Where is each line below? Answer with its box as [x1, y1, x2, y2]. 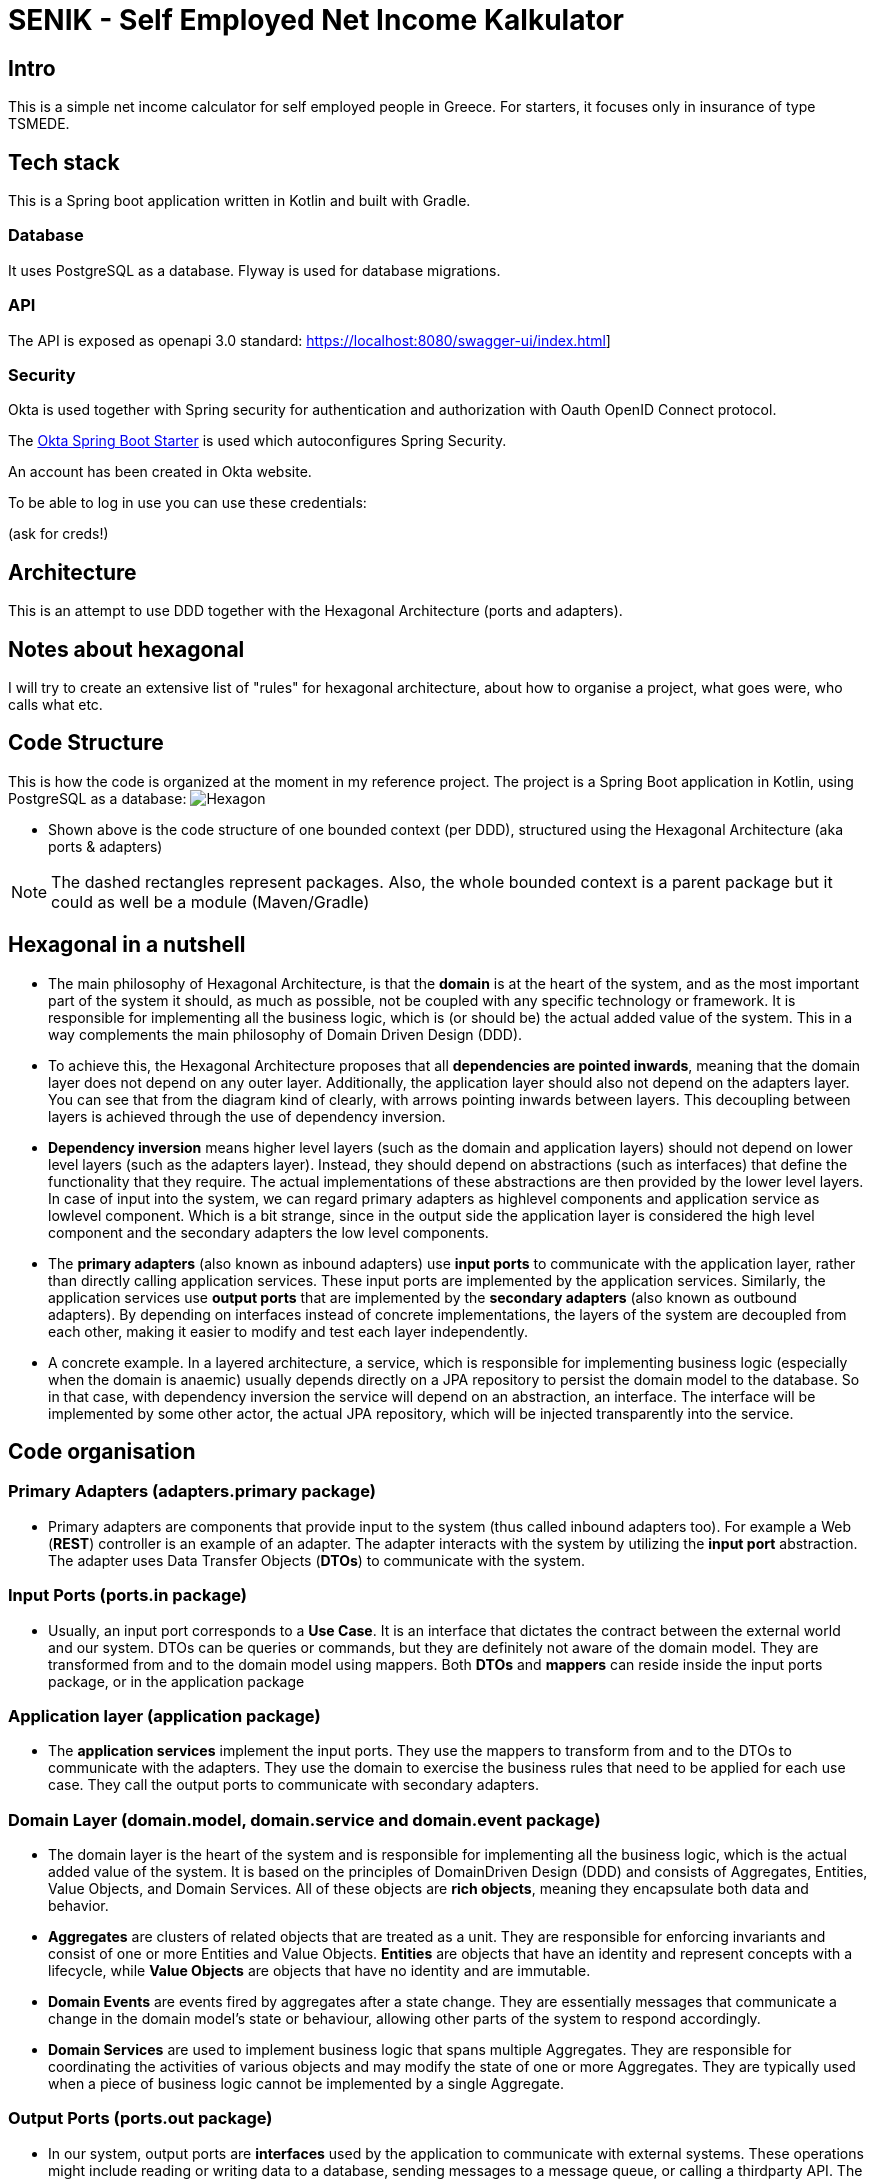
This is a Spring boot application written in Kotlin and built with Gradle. [8, 192, 471, 210]
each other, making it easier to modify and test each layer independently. [48, 1322, 529, 1340]
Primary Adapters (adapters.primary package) [8, 1481, 376, 1502]
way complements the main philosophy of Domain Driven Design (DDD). [48, 1025, 523, 1043]
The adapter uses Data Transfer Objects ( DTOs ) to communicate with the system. [48, 1551, 586, 1569]
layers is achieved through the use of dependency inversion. [48, 1107, 446, 1125]
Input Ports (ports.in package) [8, 1585, 247, 1606]
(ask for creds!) [8, 525, 109, 543]
